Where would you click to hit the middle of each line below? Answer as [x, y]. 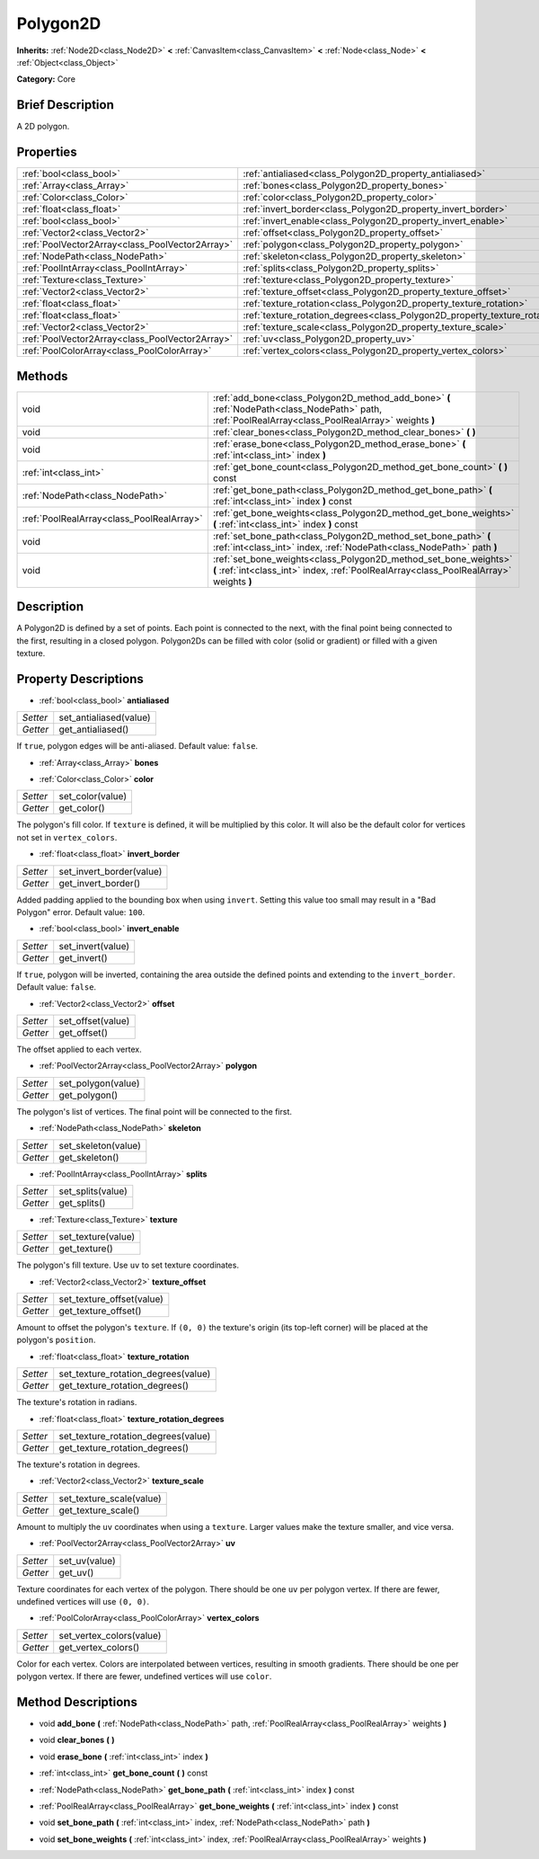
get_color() [82, 808]
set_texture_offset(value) [111, 1299]
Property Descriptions [80, 679]
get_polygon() [88, 1095]
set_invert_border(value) [110, 871]
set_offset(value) [94, 1020]
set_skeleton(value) [100, 1145]
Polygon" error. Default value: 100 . [81, 912]
